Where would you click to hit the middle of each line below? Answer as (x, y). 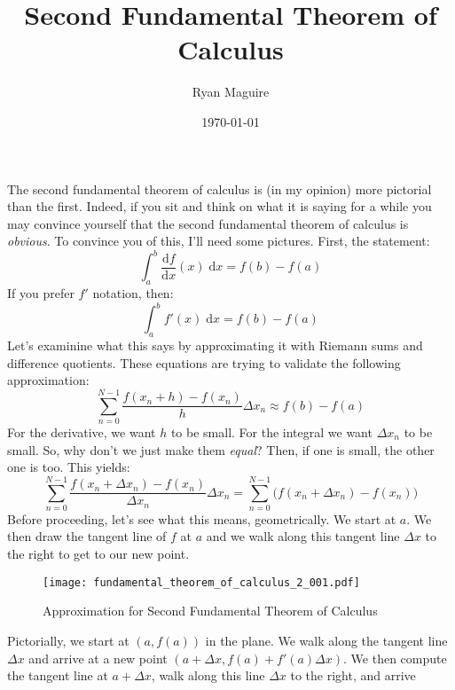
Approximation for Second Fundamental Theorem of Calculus (210, 611)
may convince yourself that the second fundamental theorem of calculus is (208, 223)
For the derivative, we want (82, 431)
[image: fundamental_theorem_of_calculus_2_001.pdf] (201, 582)
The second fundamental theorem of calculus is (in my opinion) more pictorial (220, 188)
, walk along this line (208, 675)
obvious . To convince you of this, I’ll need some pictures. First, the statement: (219, 241)
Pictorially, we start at (68, 640)
